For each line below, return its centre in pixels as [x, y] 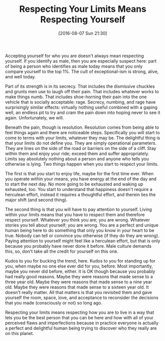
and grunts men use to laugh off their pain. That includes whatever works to [82, 91]
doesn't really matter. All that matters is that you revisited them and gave [79, 292]
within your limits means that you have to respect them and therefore [75, 214]
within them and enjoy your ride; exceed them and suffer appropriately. [77, 153]
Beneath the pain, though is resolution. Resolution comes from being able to [82, 127]
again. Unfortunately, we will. [34, 117]
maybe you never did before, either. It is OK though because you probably [80, 271]
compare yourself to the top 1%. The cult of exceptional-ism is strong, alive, [82, 71]
